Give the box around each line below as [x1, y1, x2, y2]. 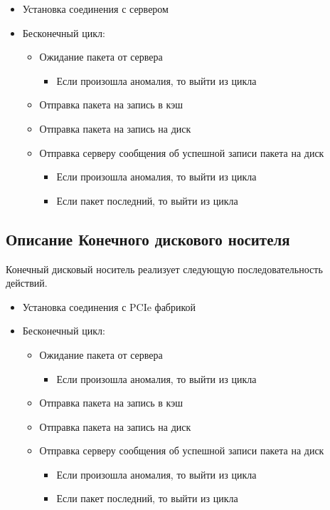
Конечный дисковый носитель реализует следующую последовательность [6, 261, 323, 276]
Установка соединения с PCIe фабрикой [22, 299, 196, 314]
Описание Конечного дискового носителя [6, 228, 290, 250]
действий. [6, 275, 48, 290]
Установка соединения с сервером [22, 1, 169, 16]
